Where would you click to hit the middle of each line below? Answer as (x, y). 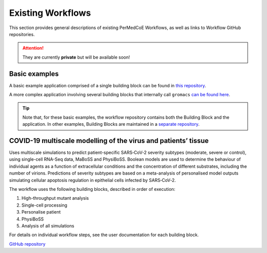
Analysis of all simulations (48, 226)
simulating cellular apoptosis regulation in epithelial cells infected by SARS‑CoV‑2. (92, 180)
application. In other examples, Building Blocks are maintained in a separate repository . (111, 124)
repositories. (22, 34)
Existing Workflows (50, 13)
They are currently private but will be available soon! (76, 57)
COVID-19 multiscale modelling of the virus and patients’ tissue (109, 141)
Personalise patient (41, 212)
